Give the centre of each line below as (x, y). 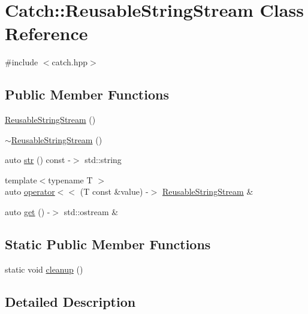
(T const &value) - (114, 191)
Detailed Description (70, 301)
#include (22, 62)
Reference (46, 33)
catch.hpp (70, 62)
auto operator (30, 191)
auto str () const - (38, 160)
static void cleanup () (44, 269)
